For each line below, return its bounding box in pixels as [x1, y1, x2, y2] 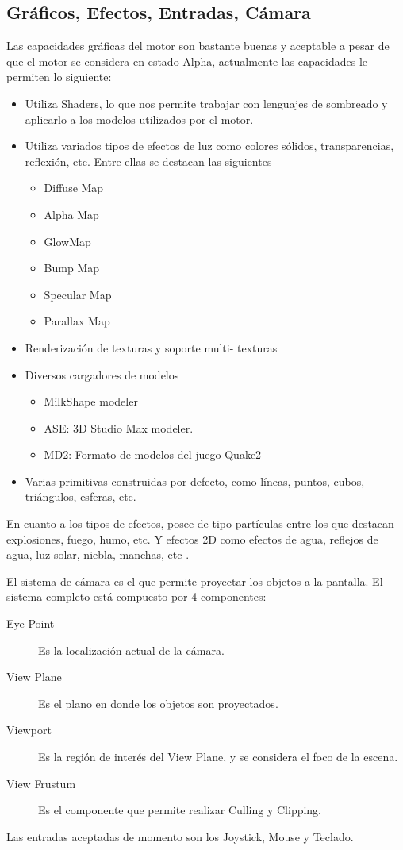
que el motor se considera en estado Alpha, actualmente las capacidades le [6, 52, 368, 69]
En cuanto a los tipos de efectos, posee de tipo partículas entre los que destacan [6, 515, 394, 532]
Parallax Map [44, 313, 110, 329]
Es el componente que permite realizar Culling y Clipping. [38, 802, 322, 818]
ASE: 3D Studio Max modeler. [44, 419, 194, 436]
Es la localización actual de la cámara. [38, 641, 225, 658]
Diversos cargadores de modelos [25, 366, 179, 383]
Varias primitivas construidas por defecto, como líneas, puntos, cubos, [25, 472, 365, 489]
